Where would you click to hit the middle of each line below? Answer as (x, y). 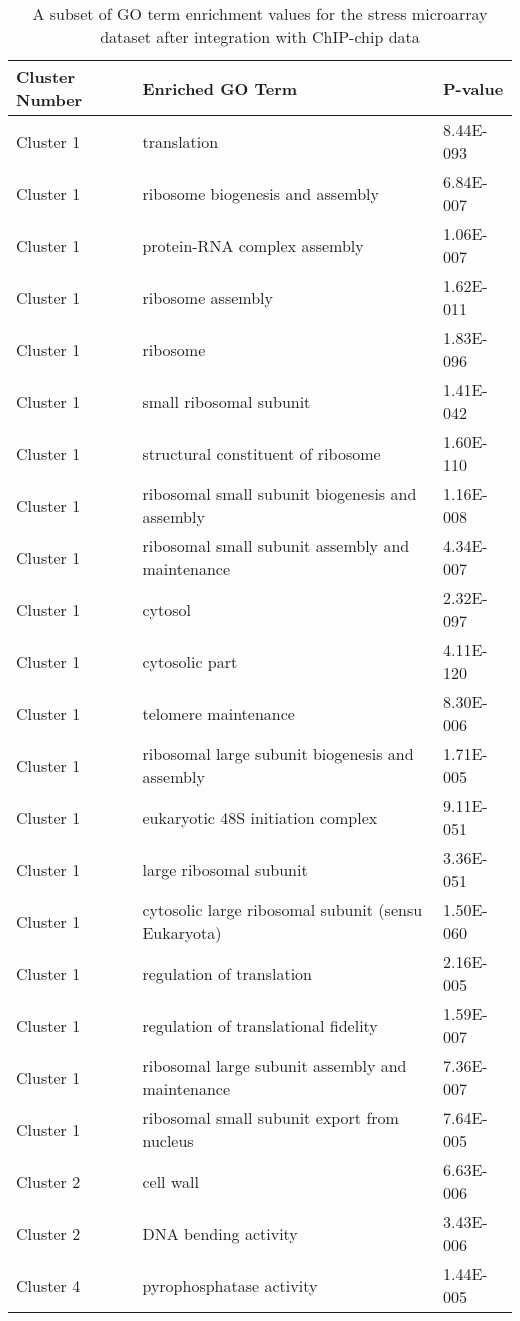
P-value (473, 88)
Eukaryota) (182, 932)
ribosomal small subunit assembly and (276, 545)
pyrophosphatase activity (230, 1285)
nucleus (168, 1140)
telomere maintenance (218, 713)
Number (49, 99)
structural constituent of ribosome (261, 453)
